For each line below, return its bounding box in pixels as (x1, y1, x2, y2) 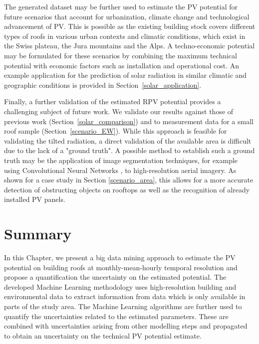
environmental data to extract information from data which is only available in (4, 291, 246, 302)
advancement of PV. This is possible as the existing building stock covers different (4, 21, 256, 31)
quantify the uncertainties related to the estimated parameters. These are (4, 311, 229, 321)
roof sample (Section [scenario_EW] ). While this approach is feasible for (4, 126, 227, 136)
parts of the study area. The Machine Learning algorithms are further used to (4, 301, 242, 311)
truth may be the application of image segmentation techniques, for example (4, 155, 238, 165)
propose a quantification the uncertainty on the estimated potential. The (4, 272, 227, 282)
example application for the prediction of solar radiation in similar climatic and (4, 70, 247, 80)
